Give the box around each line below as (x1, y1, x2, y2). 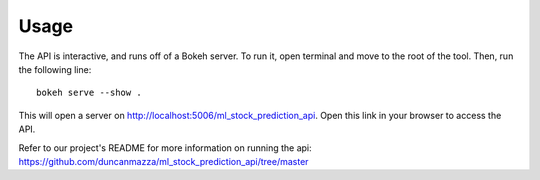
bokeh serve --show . (36, 87, 142, 99)
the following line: (18, 63, 92, 75)
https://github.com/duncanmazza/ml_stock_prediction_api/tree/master (18, 155, 309, 167)
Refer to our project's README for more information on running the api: (18, 141, 312, 154)
